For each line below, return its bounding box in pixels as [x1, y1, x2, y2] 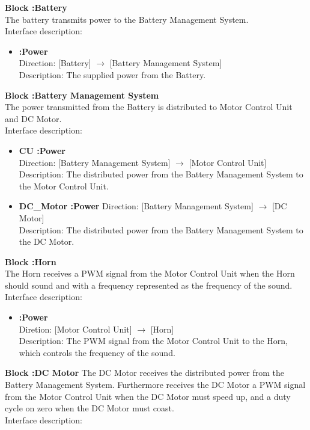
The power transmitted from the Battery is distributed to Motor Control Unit [5, 100, 293, 113]
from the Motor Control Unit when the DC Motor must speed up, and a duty [5, 390, 291, 402]
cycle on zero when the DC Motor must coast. [5, 402, 174, 414]
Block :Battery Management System [5, 88, 159, 101]
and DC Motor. [5, 112, 62, 124]
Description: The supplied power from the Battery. [19, 68, 206, 81]
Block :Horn [5, 255, 56, 268]
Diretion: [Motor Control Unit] [19, 322, 132, 335]
